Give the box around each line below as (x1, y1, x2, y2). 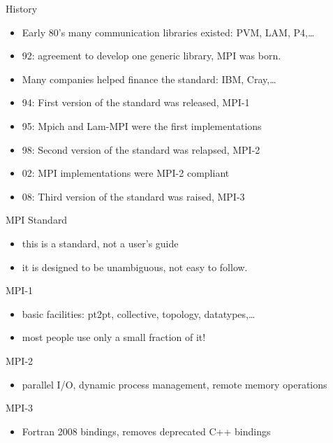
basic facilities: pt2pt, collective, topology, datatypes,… (22, 306, 256, 321)
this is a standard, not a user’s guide (22, 235, 179, 250)
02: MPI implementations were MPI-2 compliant (22, 166, 230, 180)
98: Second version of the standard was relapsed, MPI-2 (22, 142, 260, 157)
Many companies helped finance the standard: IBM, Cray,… (22, 71, 276, 86)
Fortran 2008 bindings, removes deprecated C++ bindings (22, 423, 271, 438)
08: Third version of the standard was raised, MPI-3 (22, 189, 245, 203)
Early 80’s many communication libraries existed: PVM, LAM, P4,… (22, 24, 315, 39)
